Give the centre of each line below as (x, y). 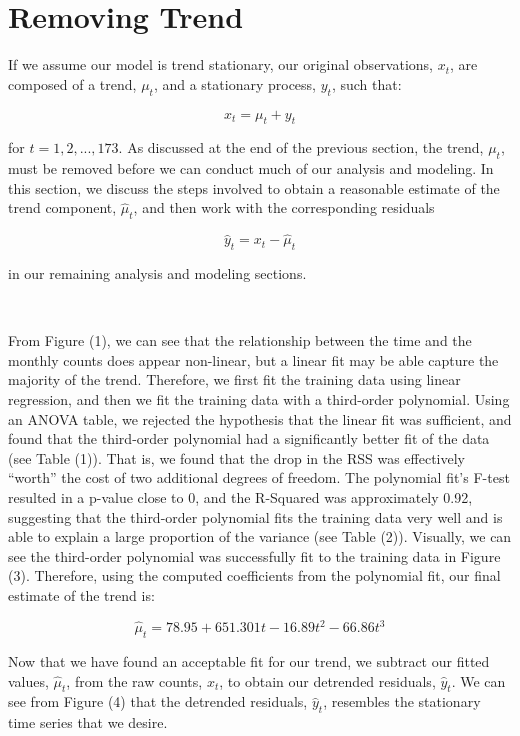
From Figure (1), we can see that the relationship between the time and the (240, 340)
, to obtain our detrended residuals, (327, 680)
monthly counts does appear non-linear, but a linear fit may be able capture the (253, 359)
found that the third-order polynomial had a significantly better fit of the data (249, 438)
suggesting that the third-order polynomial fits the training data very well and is (255, 516)
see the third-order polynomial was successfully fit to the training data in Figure (254, 555)
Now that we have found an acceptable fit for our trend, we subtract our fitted (249, 660)
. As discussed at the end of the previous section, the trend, (301, 147)
